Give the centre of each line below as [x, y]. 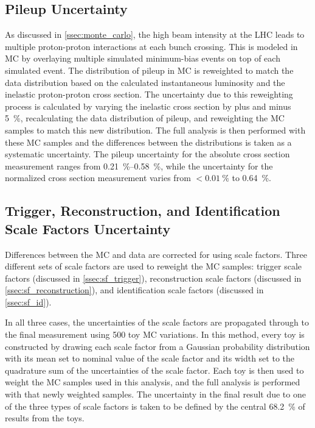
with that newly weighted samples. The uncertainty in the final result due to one [155, 394]
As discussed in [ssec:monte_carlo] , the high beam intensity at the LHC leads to [155, 34]
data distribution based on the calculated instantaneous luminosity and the [145, 82]
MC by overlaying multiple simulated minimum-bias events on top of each [143, 58]
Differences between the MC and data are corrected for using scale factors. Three [156, 254]
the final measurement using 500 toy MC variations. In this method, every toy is [155, 334]
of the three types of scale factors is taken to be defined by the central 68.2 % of [155, 406]
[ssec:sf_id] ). [28, 301]
